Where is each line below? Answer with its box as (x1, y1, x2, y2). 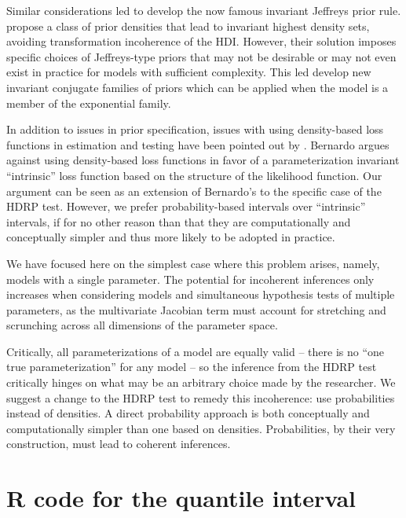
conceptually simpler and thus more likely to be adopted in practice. (6, 229, 335, 245)
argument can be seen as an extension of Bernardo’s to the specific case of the (6, 182, 382, 199)
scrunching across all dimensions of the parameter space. (6, 317, 278, 333)
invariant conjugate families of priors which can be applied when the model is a (6, 79, 389, 95)
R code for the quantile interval (6, 482, 357, 514)
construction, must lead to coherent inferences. (6, 435, 231, 452)
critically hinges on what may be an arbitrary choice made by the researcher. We (6, 374, 396, 391)
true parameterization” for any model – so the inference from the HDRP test (6, 358, 377, 375)
